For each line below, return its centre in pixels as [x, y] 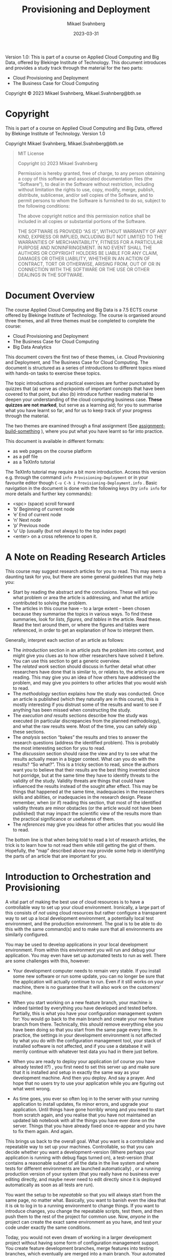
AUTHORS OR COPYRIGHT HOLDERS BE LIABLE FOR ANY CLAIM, [88, 253]
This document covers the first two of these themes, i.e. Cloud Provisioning [85, 357]
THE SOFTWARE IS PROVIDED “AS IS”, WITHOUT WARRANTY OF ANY [92, 231]
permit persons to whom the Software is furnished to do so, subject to [92, 200]
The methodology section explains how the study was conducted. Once [89, 694]
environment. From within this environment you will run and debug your [81, 950]
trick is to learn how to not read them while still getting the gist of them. [80, 845]
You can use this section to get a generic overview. [67, 661]
